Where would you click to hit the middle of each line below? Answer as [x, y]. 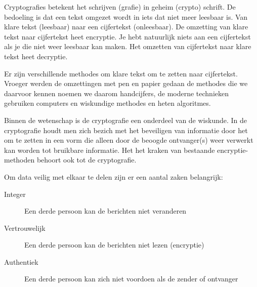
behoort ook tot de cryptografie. [87, 160]
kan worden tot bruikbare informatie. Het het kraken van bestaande [110, 150]
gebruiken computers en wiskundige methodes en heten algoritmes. [108, 103]
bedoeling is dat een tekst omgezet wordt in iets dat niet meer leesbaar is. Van [126, 16]
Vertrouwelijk [25, 228]
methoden [19, 160]
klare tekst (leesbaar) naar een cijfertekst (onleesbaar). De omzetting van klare [126, 27]
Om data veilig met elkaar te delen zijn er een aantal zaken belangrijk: [114, 176]
